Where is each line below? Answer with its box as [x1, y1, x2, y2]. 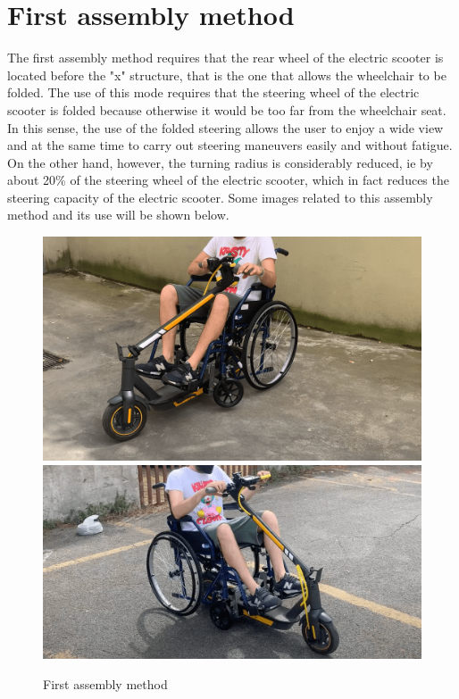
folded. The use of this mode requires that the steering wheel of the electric [7, 83, 420, 102]
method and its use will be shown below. [7, 205, 229, 224]
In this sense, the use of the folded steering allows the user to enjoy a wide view [7, 118, 444, 137]
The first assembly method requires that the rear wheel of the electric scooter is [7, 48, 444, 67]
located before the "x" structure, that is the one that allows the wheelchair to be [7, 65, 446, 84]
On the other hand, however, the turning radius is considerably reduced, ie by [7, 153, 433, 171]
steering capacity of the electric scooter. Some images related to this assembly [7, 187, 433, 206]
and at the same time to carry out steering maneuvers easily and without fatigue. [7, 136, 453, 154]
